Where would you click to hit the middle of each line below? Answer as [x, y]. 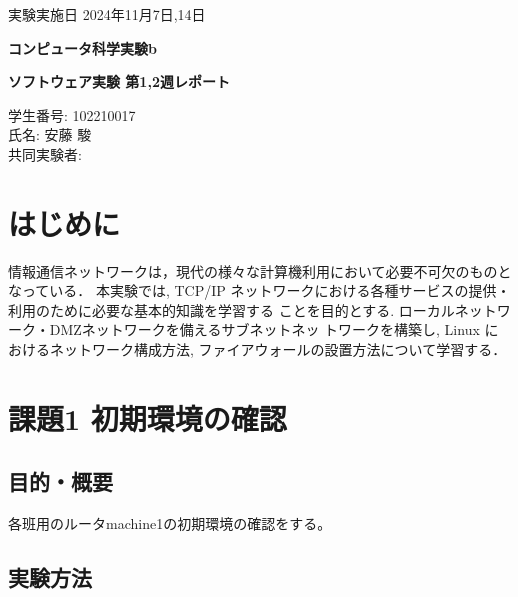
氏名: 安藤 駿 [50, 134]
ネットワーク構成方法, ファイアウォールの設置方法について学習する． [278, 349]
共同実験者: [45, 153]
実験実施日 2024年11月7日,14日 [107, 14]
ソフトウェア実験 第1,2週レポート [119, 81]
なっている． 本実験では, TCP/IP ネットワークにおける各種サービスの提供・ [259, 290]
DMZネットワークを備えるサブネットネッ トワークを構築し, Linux [264, 329]
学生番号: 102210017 [72, 114]
